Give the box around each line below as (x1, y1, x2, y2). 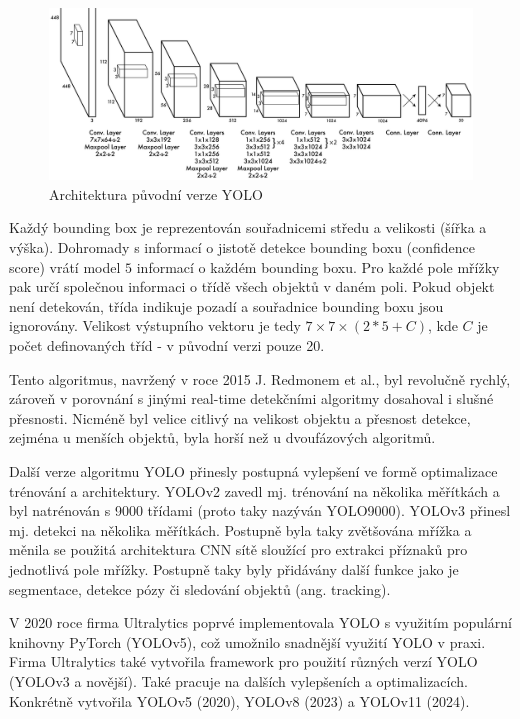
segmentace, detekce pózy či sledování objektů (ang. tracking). (9, 578, 391, 599)
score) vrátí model (9, 256, 121, 277)
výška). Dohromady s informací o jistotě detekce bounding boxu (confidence (9, 237, 476, 258)
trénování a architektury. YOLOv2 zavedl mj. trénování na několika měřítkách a (9, 480, 500, 501)
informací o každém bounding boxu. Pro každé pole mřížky (136, 256, 500, 277)
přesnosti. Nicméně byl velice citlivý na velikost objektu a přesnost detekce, (9, 407, 471, 428)
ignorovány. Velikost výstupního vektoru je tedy (9, 315, 301, 336)
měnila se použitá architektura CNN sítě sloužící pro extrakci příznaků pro (9, 539, 468, 560)
